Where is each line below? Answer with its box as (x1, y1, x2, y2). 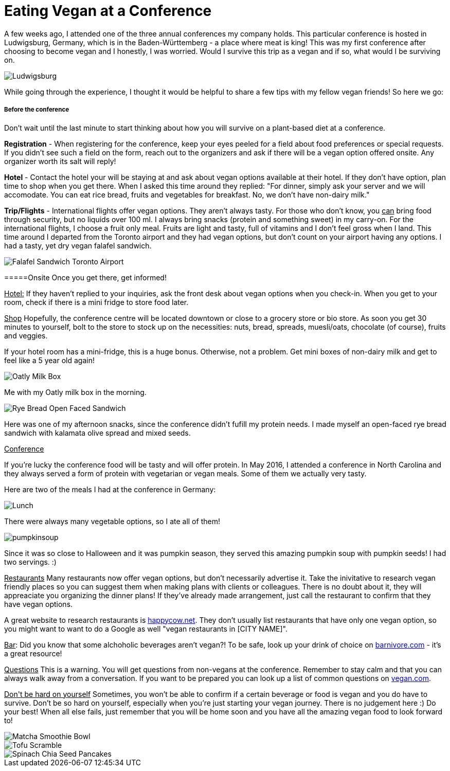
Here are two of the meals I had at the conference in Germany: (4, 485, 216, 494)
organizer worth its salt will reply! (4, 156, 116, 166)
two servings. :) (4, 557, 57, 566)
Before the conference (4, 106, 69, 114)
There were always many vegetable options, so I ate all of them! (4, 516, 220, 526)
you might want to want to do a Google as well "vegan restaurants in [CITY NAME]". (4, 624, 288, 633)
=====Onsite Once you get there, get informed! (4, 273, 167, 282)
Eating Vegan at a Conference (4, 2, 212, 20)
